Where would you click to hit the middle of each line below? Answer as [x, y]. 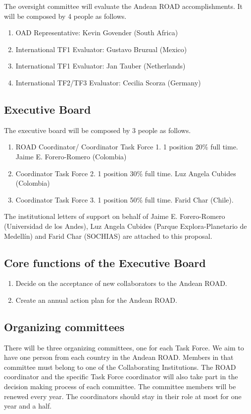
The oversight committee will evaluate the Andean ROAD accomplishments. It [124, 6]
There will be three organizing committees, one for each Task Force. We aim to [124, 347]
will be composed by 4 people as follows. [65, 16]
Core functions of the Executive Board [105, 262]
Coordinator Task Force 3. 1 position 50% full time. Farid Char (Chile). [125, 199]
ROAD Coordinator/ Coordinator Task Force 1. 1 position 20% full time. [127, 147]
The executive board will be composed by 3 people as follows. [98, 130]
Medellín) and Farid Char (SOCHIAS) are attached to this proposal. [108, 236]
